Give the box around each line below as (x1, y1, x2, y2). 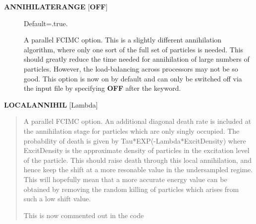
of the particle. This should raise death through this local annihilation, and (23, 154, 252, 165)
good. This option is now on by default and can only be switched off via (24, 73, 242, 83)
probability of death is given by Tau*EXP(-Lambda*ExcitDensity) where (23, 135, 246, 146)
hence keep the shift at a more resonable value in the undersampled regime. (23, 164, 253, 175)
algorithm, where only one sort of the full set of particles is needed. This (24, 44, 244, 54)
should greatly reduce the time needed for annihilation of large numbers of (24, 54, 250, 64)
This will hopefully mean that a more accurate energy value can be (23, 174, 227, 184)
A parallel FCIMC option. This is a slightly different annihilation (24, 35, 222, 45)
